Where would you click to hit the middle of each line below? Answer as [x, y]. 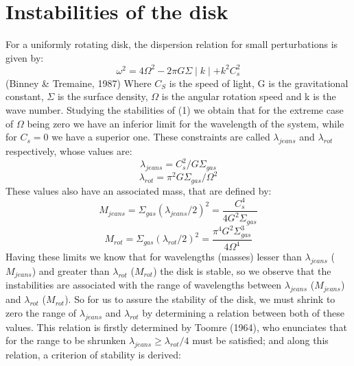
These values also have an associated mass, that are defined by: [139, 190]
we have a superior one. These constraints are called [161, 137]
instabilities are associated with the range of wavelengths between [144, 285]
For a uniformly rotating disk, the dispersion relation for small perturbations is [172, 44]
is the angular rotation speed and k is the [249, 96]
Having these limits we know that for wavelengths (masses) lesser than [154, 257]
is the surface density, [103, 96]
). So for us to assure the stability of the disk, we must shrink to [200, 299]
